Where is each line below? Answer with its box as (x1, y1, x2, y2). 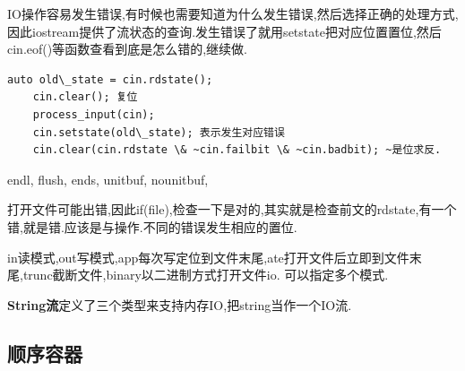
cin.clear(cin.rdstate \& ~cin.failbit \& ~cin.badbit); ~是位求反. (32, 143, 442, 157)
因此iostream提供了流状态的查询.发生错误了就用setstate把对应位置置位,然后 (7, 22, 442, 40)
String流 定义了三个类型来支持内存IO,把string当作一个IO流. (7, 295, 352, 314)
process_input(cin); (32, 108, 155, 121)
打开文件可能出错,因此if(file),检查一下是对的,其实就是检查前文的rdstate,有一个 (7, 200, 457, 219)
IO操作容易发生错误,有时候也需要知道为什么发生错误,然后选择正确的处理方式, (7, 4, 459, 22)
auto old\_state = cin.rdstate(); (7, 73, 213, 86)
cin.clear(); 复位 (32, 91, 138, 104)
